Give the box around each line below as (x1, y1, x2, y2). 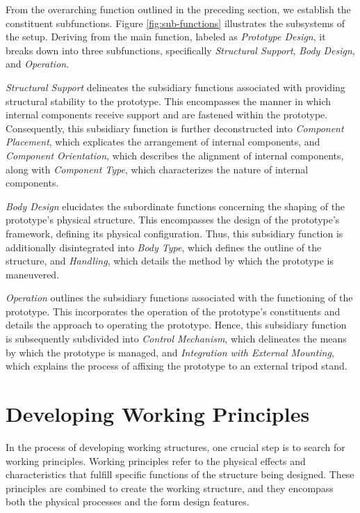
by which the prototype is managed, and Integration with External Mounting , (6, 345, 334, 359)
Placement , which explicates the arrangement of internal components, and (6, 134, 320, 149)
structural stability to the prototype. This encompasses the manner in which (6, 93, 332, 108)
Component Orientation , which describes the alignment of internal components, (6, 148, 344, 162)
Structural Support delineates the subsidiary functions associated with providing (6, 79, 345, 94)
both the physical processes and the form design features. (6, 494, 249, 509)
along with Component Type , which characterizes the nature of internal (6, 161, 309, 176)
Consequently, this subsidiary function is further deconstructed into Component (6, 120, 344, 135)
